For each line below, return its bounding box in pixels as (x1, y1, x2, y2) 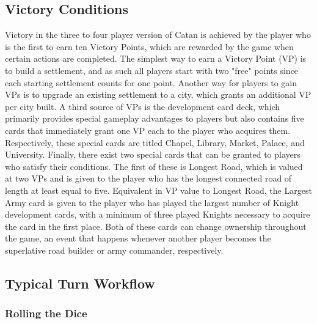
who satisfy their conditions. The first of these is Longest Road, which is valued (5, 160, 303, 172)
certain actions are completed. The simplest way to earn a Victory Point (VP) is (5, 52, 307, 65)
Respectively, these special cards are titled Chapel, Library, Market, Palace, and (5, 136, 305, 149)
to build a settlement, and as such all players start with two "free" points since (5, 64, 299, 76)
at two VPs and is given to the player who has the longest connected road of (5, 172, 292, 185)
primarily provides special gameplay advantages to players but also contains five (5, 112, 304, 125)
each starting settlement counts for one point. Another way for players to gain (5, 76, 297, 89)
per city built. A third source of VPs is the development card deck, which (5, 100, 280, 112)
